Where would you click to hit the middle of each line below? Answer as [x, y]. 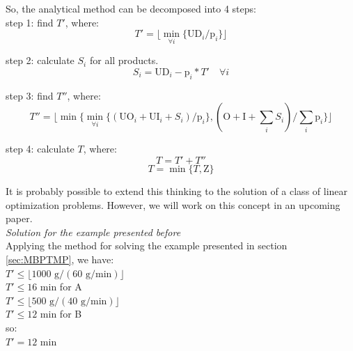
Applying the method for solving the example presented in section [147, 245]
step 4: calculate [40, 149]
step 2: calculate [40, 60]
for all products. [124, 60]
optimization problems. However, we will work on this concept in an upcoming [173, 204]
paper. [19, 218]
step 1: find [30, 22]
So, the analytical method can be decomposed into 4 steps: [131, 8]
